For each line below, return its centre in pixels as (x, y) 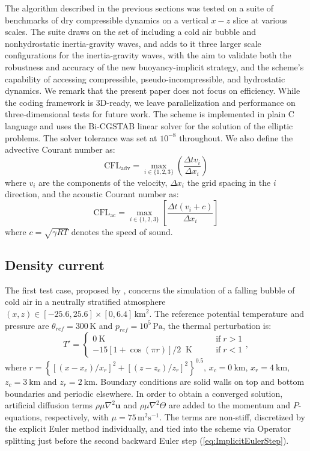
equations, (23, 416)
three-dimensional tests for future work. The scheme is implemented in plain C (150, 114)
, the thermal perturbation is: (217, 325)
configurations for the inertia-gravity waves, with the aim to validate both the (148, 55)
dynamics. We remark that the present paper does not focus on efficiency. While (153, 91)
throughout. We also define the (236, 137)
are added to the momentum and (229, 405)
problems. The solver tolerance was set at (81, 137)
